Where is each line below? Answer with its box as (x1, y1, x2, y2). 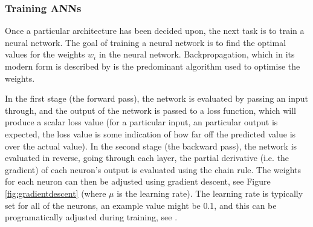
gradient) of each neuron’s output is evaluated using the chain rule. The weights (5, 163, 302, 176)
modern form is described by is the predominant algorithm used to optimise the (5, 60, 300, 72)
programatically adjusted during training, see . (5, 211, 178, 223)
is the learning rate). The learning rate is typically (117, 186, 303, 199)
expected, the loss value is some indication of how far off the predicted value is (5, 127, 296, 140)
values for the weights (5, 48, 85, 61)
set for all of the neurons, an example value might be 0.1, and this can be (5, 199, 277, 211)
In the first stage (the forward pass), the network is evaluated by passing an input (5, 92, 308, 105)
